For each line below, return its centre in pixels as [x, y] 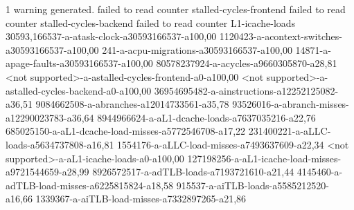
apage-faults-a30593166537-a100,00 [79, 63]
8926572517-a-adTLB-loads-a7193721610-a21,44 [193, 172]
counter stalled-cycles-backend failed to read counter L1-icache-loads [151, 22]
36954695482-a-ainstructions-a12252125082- [246, 90]
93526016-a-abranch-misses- [291, 104]
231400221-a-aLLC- [290, 131]
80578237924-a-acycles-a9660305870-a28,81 [247, 63]
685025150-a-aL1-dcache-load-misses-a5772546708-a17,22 [126, 131]
